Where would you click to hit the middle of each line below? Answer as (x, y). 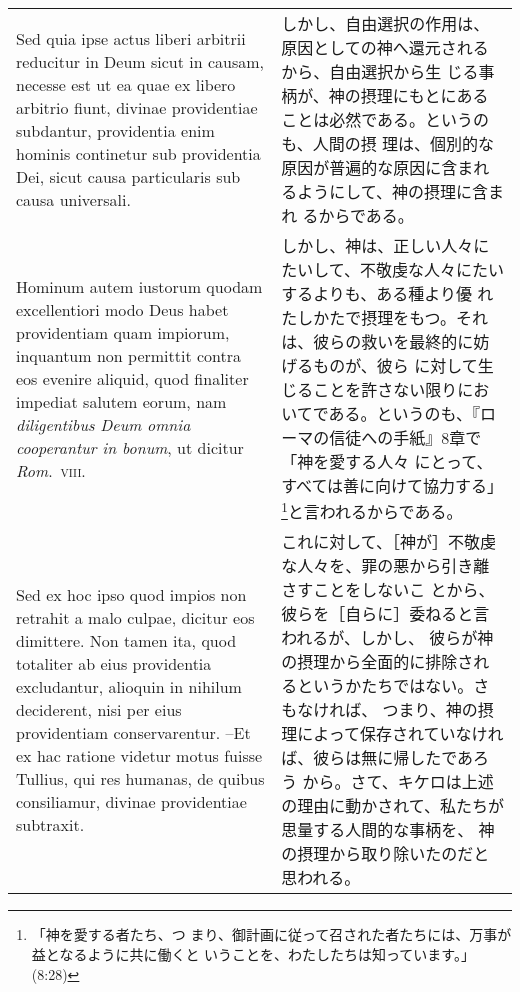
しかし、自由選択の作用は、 (385, 23)
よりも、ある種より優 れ (403, 293)
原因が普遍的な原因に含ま (377, 167)
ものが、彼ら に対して (395, 365)
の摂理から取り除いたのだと (385, 854)
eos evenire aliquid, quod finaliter (132, 378)
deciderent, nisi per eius (99, 709)
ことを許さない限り (385, 389)
